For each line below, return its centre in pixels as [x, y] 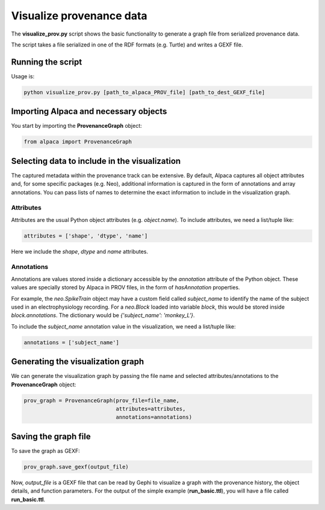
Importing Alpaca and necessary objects [89, 112]
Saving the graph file [51, 436]
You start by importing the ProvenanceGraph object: [77, 126]
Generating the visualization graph [78, 362]
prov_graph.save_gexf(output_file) [76, 467]
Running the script [47, 62]
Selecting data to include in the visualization [96, 161]
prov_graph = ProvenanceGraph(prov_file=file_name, [102, 400]
